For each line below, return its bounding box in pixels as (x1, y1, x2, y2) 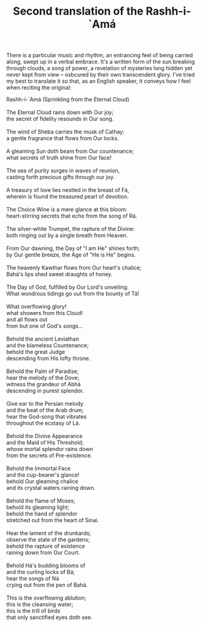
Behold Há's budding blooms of (6, 562, 86, 569)
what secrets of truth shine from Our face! (6, 154, 112, 161)
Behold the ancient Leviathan (6, 335, 80, 342)
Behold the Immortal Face (6, 465, 71, 472)
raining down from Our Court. (6, 549, 80, 556)
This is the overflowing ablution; (6, 594, 87, 601)
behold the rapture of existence (6, 542, 85, 550)
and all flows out (6, 316, 47, 324)
